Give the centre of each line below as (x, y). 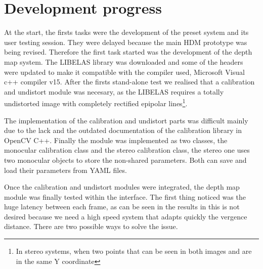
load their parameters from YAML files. (65, 170)
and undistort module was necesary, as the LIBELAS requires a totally (114, 91)
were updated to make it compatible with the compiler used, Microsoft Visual (124, 72)
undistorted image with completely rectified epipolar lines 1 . (96, 102)
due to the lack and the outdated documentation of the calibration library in (123, 130)
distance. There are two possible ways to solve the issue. (91, 226)
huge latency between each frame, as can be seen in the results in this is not (122, 207)
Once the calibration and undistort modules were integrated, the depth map (122, 187)
